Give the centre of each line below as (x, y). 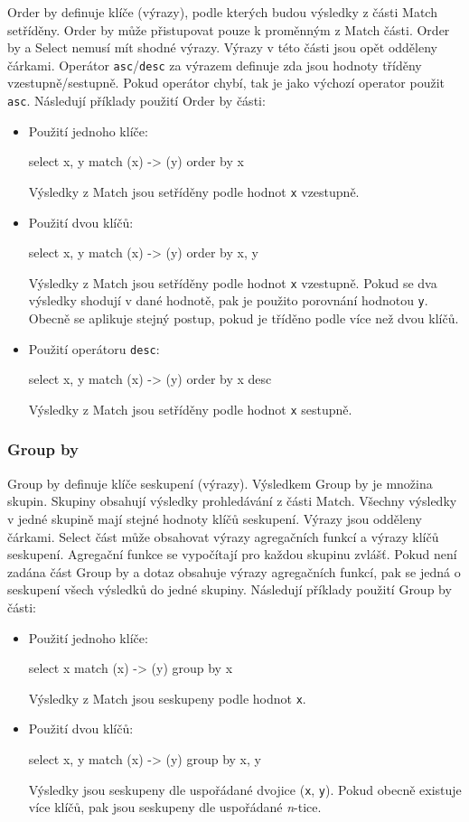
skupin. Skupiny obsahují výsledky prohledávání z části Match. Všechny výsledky (232, 501)
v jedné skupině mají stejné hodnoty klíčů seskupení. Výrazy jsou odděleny (215, 518)
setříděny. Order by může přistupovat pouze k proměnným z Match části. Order (229, 29)
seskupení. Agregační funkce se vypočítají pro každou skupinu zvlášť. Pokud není (232, 554)
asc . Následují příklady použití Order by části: (136, 101)
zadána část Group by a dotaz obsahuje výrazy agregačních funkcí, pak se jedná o (234, 571)
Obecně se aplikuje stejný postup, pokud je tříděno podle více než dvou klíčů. (244, 318)
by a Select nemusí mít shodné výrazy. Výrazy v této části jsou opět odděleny (222, 47)
